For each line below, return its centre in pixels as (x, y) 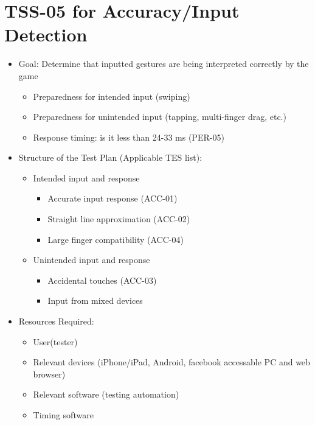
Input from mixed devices (95, 300)
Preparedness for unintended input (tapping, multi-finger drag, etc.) (160, 117)
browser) (49, 374)
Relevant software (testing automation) (106, 394)
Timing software (63, 415)
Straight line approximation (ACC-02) (119, 219)
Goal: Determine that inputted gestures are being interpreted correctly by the (164, 64)
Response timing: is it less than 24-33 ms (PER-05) (129, 137)
